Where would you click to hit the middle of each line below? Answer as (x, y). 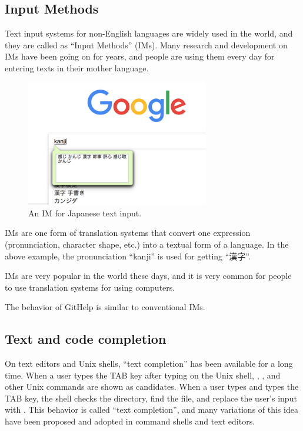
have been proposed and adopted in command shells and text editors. (130, 421)
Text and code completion (86, 339)
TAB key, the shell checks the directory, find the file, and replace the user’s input (151, 398)
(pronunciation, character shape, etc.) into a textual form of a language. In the (147, 244)
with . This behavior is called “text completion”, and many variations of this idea (151, 409)
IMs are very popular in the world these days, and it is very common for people (148, 276)
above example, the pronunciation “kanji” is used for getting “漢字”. (128, 256)
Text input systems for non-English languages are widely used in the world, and (149, 33)
